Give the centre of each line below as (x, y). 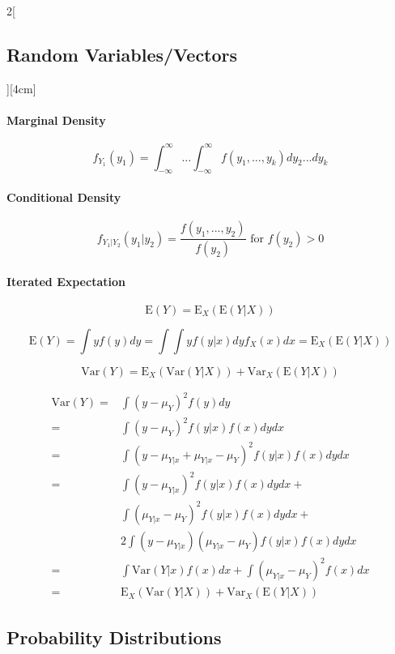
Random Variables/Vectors (122, 54)
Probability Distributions (114, 637)
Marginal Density (56, 120)
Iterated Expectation (66, 281)
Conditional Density (64, 197)
